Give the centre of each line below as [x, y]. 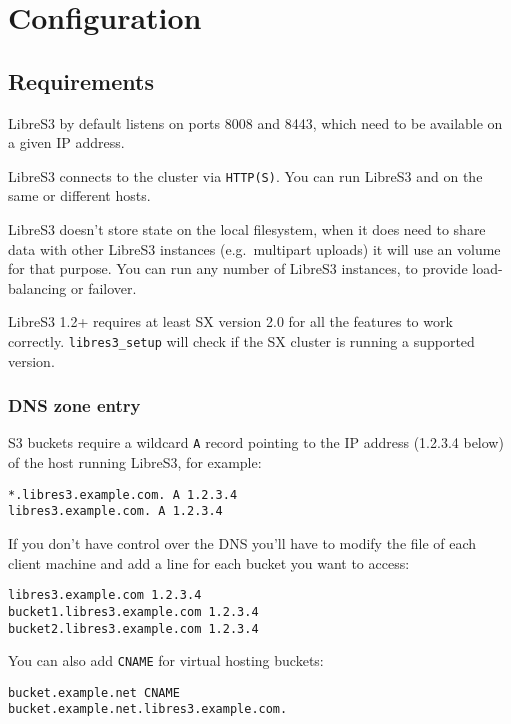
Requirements [81, 80]
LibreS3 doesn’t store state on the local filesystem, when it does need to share [247, 229]
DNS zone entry [74, 405]
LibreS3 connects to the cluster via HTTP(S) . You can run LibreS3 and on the [245, 175]
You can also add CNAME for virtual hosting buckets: [166, 660]
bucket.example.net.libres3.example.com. [148, 709]
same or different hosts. [79, 195]
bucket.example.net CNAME [94, 692]
